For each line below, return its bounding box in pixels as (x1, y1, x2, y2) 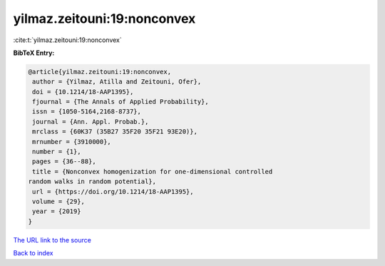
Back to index (13, 249, 53, 257)
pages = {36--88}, (32, 158, 96, 165)
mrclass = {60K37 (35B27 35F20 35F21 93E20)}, (32, 128, 197, 135)
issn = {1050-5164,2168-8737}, (32, 108, 142, 116)
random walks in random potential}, (28, 178, 157, 185)
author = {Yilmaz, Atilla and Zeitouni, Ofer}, (32, 78, 202, 86)
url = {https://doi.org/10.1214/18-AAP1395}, (32, 188, 194, 195)
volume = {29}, (32, 198, 86, 205)
